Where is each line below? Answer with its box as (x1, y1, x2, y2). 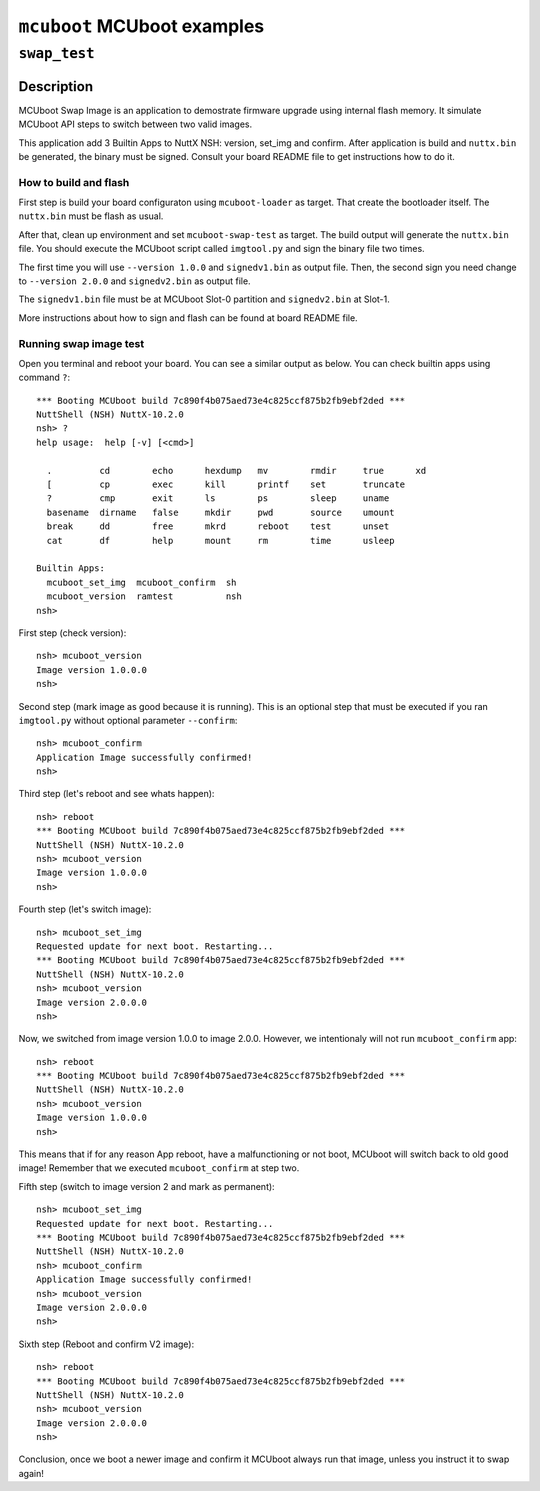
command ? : (18, 371, 71, 384)
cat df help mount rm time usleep (46, 535, 395, 546)
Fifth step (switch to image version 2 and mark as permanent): (18, 1180, 275, 1192)
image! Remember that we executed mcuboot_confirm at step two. (18, 1162, 300, 1174)
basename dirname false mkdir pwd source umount (46, 506, 395, 518)
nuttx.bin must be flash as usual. (18, 210, 164, 222)
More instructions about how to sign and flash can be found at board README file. (18, 311, 359, 324)
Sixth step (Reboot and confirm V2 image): (18, 1338, 195, 1350)
